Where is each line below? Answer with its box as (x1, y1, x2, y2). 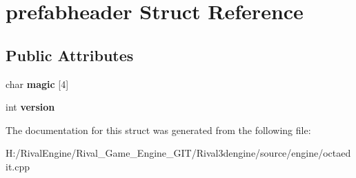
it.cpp (6, 159, 30, 173)
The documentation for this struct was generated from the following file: (6, 122, 311, 137)
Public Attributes (6, 44, 134, 65)
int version (6, 100, 55, 114)
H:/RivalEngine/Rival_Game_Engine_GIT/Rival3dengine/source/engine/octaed (6, 146, 351, 160)
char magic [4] (6, 76, 69, 91)
